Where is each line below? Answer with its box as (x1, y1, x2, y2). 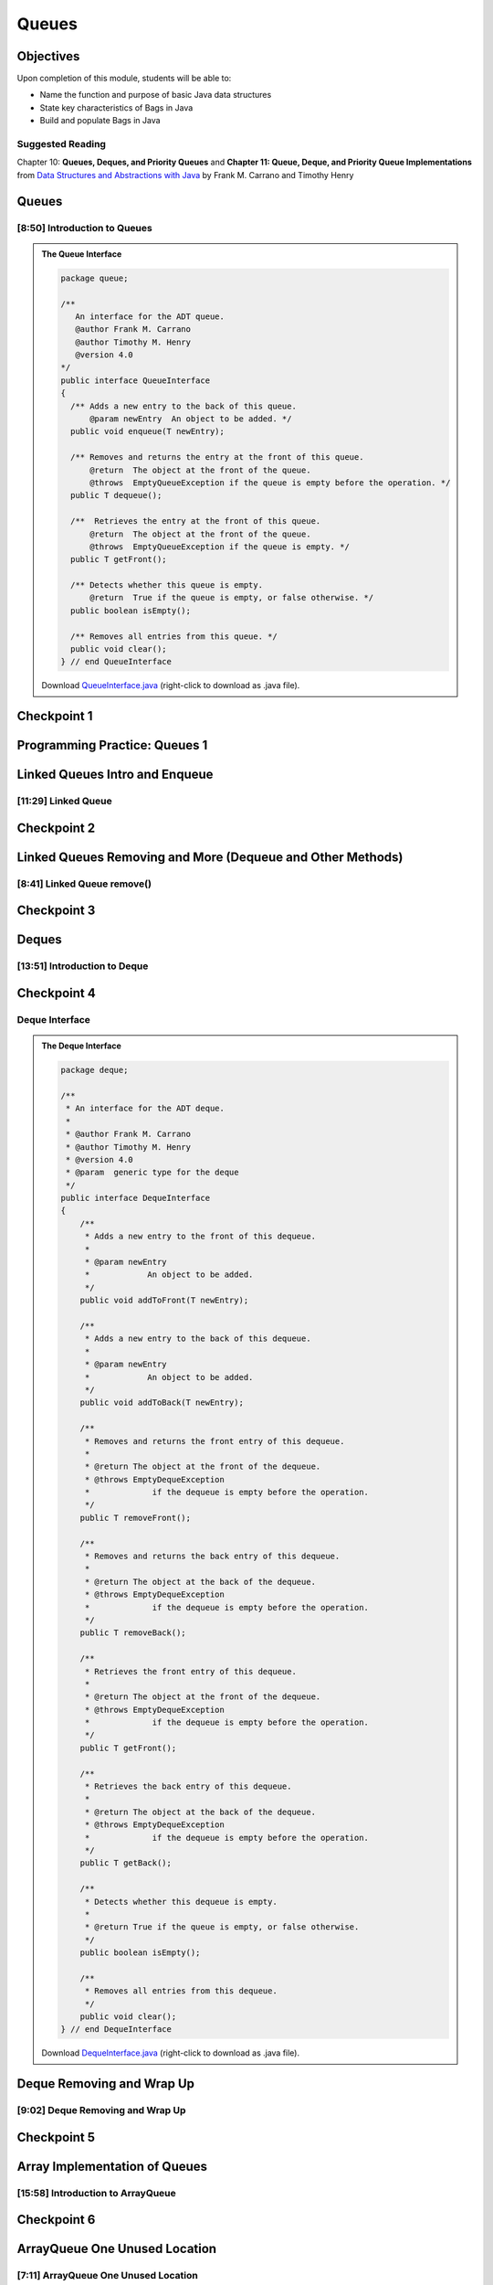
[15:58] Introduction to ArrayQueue (16, 2186, 177, 2199)
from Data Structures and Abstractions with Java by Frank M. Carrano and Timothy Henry (16, 169, 354, 180)
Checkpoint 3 (16, 903, 96, 919)
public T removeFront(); (79, 1513, 192, 1523)
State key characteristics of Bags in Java (39, 101, 194, 113)
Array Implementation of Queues (16, 2158, 208, 2174)
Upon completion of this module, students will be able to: (16, 73, 232, 84)
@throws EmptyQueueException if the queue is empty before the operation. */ (89, 477, 451, 488)
